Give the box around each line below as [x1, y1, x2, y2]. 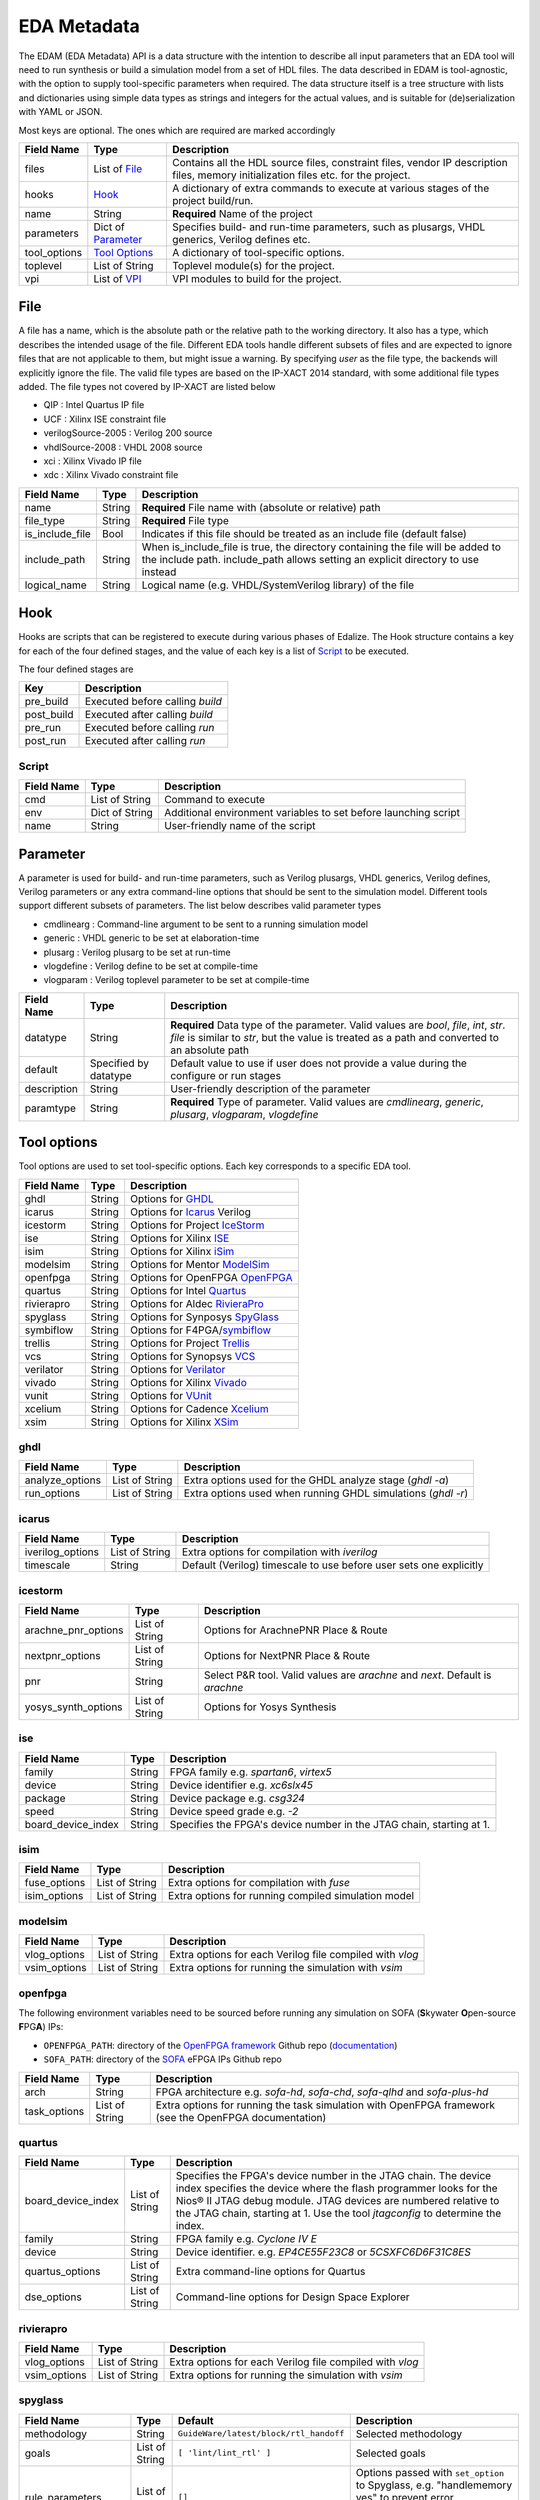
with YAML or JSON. [18, 106, 104, 118]
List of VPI [93, 271, 142, 285]
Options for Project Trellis [130, 1336, 250, 1350]
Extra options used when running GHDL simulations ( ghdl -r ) [183, 1486, 469, 1500]
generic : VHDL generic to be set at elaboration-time [43, 932, 260, 944]
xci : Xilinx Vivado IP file [43, 455, 142, 467]
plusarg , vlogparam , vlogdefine [170, 1107, 319, 1121]
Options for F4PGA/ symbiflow [130, 1323, 272, 1337]
